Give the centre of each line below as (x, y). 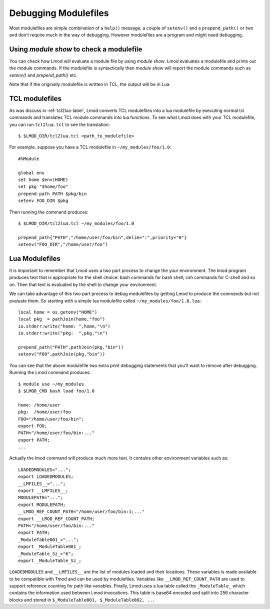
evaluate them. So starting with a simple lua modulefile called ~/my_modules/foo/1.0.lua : (105, 300)
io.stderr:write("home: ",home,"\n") (64, 326)
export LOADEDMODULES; (46, 477)
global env (31, 173)
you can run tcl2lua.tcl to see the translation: (59, 124)
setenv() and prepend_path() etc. (43, 75)
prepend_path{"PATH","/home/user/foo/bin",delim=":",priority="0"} (102, 237)
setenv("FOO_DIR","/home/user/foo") (63, 244)
